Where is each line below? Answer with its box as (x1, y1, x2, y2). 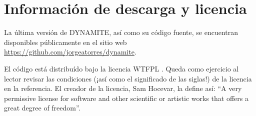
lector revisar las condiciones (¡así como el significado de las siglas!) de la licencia (4, 73, 252, 83)
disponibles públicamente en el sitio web (4, 36, 127, 47)
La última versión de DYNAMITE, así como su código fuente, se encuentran (4, 27, 238, 37)
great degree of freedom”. (4, 102, 80, 113)
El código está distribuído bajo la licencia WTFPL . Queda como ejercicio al (4, 63, 239, 73)
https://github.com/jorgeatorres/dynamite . (4, 46, 136, 57)
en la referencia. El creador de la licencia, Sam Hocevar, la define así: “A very (4, 83, 242, 93)
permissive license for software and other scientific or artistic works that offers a (4, 92, 248, 103)
